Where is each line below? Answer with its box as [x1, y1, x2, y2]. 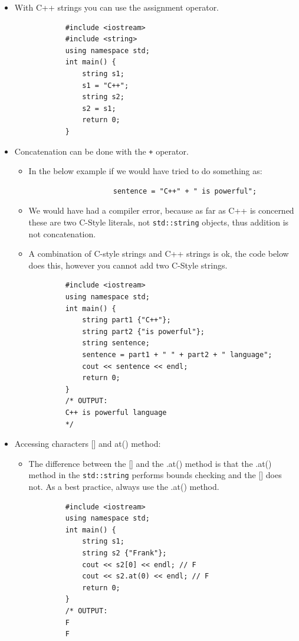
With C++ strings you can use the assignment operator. [14, 1, 219, 13]
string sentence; [82, 339, 150, 348]
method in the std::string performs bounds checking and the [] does [28, 469, 282, 481]
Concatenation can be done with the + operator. [14, 145, 189, 157]
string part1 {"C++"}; [82, 316, 171, 325]
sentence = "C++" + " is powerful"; [113, 187, 257, 195]
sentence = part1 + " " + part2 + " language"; [82, 350, 272, 359]
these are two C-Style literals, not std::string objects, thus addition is [28, 215, 289, 228]
